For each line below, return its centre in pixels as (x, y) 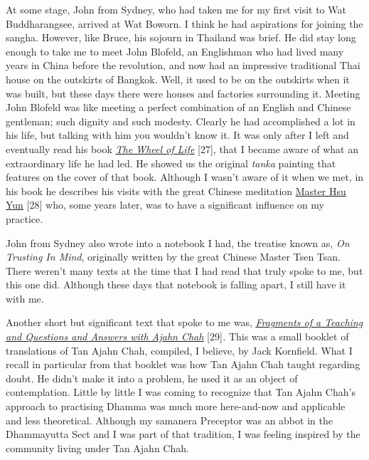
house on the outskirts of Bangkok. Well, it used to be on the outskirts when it (178, 79)
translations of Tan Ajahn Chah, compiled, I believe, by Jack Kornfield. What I (179, 350)
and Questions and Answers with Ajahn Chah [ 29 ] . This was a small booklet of (177, 336)
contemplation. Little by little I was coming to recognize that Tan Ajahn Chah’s (181, 392)
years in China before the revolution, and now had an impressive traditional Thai (183, 65)
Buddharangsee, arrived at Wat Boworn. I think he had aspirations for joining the (184, 23)
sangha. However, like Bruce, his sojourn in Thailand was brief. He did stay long (181, 37)
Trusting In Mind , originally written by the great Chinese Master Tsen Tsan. (173, 257)
